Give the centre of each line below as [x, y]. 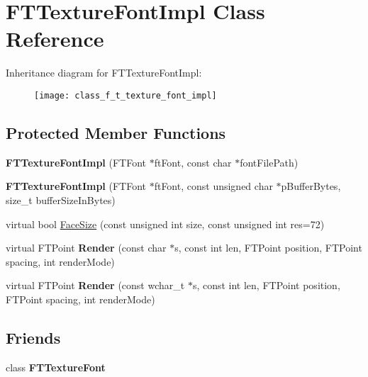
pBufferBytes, [311, 186]
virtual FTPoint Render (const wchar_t [95, 285]
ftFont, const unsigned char [213, 186]
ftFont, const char [193, 162]
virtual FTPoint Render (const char [86, 248]
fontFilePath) [269, 162]
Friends [33, 337]
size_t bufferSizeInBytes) [61, 199]
